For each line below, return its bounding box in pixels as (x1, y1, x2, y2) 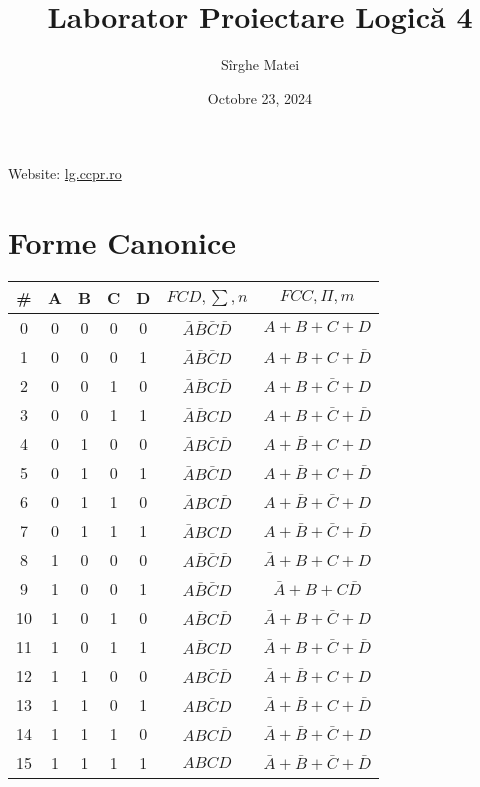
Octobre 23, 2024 (207, 87, 313, 108)
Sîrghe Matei (220, 54, 300, 75)
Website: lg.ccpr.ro (8, 163, 122, 184)
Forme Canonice (8, 222, 237, 263)
